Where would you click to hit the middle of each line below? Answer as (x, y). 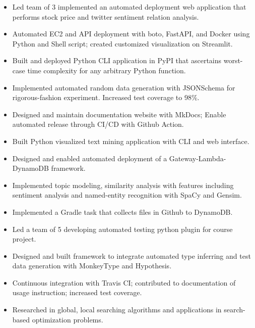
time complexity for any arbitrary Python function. (107, 70)
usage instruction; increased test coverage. (77, 292)
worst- (233, 60)
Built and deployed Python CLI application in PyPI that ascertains (117, 60)
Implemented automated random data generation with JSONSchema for (124, 87)
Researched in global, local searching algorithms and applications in (117, 310)
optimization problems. (68, 319)
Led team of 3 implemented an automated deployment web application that (129, 7)
